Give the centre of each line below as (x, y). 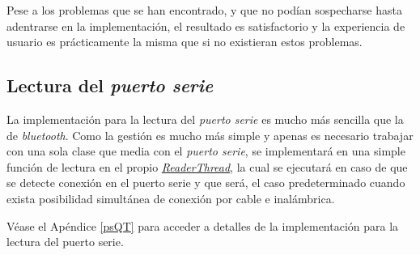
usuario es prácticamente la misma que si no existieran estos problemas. (185, 42)
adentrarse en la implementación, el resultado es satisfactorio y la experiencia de (206, 25)
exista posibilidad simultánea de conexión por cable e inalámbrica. (171, 198)
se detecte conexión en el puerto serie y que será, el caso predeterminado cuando (206, 183)
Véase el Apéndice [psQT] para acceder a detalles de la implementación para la (203, 225)
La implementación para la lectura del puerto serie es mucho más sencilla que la (205, 119)
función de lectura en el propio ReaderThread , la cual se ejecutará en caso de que (207, 166)
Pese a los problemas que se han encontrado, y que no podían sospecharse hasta (204, 10)
